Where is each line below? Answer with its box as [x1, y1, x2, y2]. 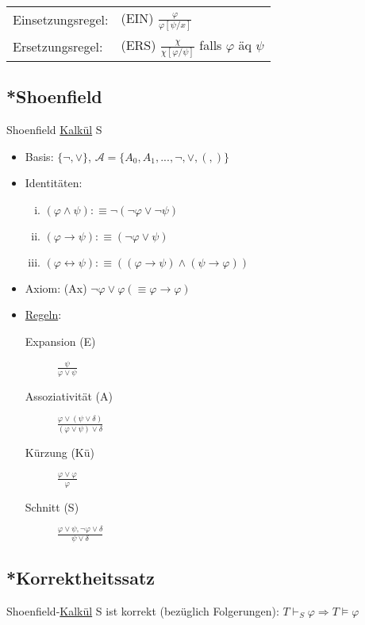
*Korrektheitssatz [6, 565, 156, 589]
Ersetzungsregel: [13, 37, 103, 56]
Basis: [25, 148, 54, 164]
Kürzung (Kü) [25, 444, 94, 460]
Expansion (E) [25, 333, 96, 350]
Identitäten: [25, 174, 83, 191]
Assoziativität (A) [25, 387, 113, 404]
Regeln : [25, 306, 62, 323]
